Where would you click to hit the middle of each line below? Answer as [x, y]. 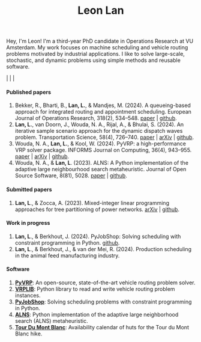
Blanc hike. [28, 334]
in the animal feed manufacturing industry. [67, 255]
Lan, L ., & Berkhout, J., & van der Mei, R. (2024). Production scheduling [103, 249]
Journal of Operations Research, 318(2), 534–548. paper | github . [96, 118]
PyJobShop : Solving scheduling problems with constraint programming [103, 302]
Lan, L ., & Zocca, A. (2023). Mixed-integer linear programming [92, 203]
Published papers [29, 92]
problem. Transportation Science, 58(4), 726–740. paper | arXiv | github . [104, 137]
